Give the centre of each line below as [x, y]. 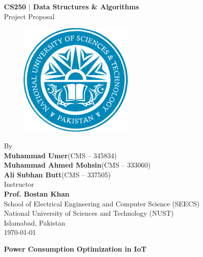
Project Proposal [29, 16]
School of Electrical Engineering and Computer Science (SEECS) [102, 203]
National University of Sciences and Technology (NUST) [89, 213]
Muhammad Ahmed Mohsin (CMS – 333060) [77, 165]
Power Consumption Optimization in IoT [75, 248]
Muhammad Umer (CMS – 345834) [60, 155]
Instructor [19, 184]
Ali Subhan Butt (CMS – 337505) [58, 174]
